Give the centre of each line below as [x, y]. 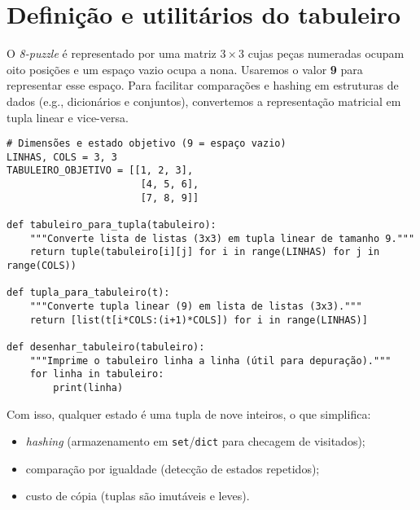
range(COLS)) [42, 266]
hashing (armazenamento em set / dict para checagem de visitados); [195, 441]
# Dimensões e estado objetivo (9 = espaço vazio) [147, 144]
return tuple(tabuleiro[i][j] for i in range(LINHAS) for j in [205, 252]
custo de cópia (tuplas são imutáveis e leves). [138, 496]
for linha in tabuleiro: [97, 374]
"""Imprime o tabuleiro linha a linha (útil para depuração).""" [210, 361]
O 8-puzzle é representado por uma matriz [112, 53]
